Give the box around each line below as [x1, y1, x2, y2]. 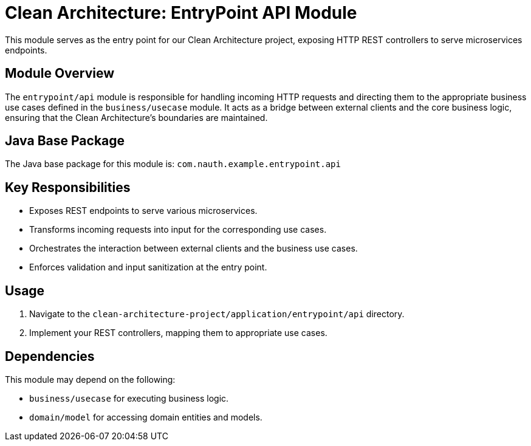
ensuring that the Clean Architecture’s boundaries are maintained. [5, 112, 268, 123]
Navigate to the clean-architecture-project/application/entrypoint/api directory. [29, 309, 405, 320]
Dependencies [5, 348, 95, 364]
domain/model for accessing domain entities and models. [29, 411, 262, 422]
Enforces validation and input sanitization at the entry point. [29, 262, 267, 273]
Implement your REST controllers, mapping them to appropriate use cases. [29, 328, 327, 338]
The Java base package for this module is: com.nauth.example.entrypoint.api [5, 159, 341, 170]
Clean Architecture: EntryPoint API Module [5, 2, 357, 23]
